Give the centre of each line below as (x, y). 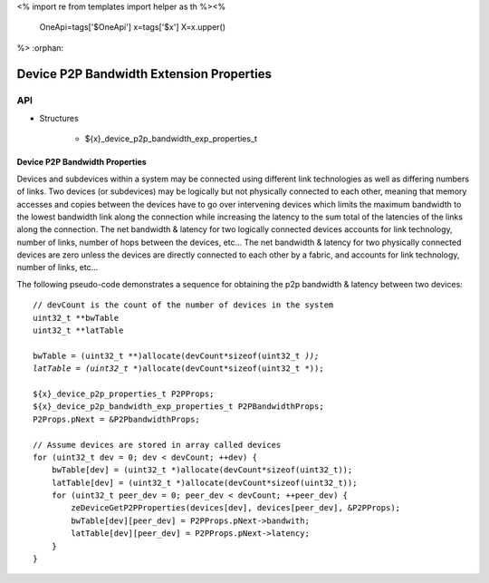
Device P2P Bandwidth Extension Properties (144, 74)
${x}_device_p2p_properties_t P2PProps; (124, 394)
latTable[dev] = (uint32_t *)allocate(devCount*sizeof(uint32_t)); (204, 482)
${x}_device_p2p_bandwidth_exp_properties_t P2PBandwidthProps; (179, 407)
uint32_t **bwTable (76, 318)
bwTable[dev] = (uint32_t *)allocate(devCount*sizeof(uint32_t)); (202, 470)
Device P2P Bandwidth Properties (81, 162)
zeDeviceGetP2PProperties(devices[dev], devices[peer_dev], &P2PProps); (236, 508)
